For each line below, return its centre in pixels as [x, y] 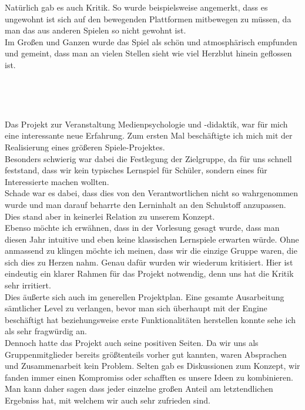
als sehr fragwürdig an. [46, 331]
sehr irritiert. [28, 285]
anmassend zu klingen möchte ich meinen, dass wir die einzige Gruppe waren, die [151, 251]
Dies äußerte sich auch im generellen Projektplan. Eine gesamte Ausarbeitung [145, 296]
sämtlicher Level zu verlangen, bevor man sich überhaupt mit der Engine [136, 308]
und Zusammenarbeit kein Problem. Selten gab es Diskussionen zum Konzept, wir [152, 366]
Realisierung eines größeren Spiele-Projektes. [85, 147]
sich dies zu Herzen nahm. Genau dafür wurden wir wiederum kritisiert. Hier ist [149, 262]
